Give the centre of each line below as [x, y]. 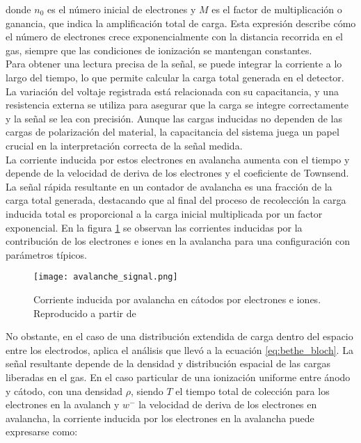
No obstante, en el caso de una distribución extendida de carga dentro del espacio [179, 336]
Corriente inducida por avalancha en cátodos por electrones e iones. [177, 299]
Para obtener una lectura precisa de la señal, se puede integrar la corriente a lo [174, 64]
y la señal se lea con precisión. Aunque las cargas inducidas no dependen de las [174, 118]
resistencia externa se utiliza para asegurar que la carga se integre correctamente [177, 105]
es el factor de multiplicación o [277, 9]
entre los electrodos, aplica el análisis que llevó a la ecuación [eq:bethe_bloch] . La [179, 349]
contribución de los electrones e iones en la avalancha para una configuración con [178, 241]
